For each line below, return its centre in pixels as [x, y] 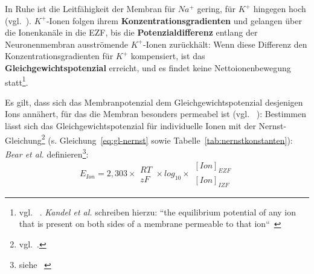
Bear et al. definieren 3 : [47, 153]
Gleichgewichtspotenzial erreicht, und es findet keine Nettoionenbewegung [148, 67]
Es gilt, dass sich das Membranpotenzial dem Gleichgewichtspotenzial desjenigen [154, 102]
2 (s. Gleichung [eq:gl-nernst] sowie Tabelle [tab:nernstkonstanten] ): [167, 139]
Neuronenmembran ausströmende [67, 44]
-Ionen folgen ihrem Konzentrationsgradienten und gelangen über [174, 20]
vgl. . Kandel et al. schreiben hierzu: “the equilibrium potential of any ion [158, 212]
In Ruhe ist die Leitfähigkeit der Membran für [90, 8]
